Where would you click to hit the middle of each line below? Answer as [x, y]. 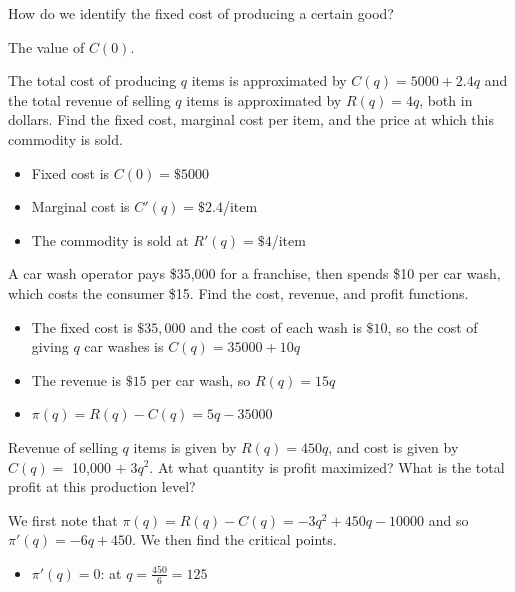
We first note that [63, 519]
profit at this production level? [102, 486]
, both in [446, 99]
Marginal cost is [80, 206]
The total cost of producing [92, 80]
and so [448, 519]
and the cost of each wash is [276, 326]
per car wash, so [201, 379]
